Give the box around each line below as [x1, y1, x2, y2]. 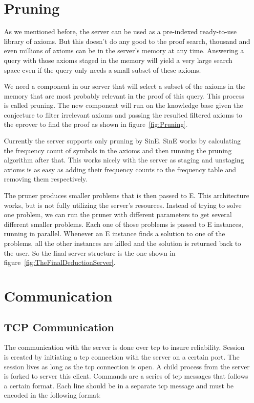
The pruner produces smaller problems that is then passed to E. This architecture [4, 190, 249, 201]
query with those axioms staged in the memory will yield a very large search [4, 55, 233, 65]
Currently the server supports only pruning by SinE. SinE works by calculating [4, 136, 241, 146]
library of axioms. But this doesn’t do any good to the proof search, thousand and [4, 36, 251, 46]
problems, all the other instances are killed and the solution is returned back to [4, 238, 241, 248]
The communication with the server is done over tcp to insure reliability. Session [4, 342, 245, 352]
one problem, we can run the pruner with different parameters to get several [4, 209, 232, 220]
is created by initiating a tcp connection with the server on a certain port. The [4, 351, 240, 362]
